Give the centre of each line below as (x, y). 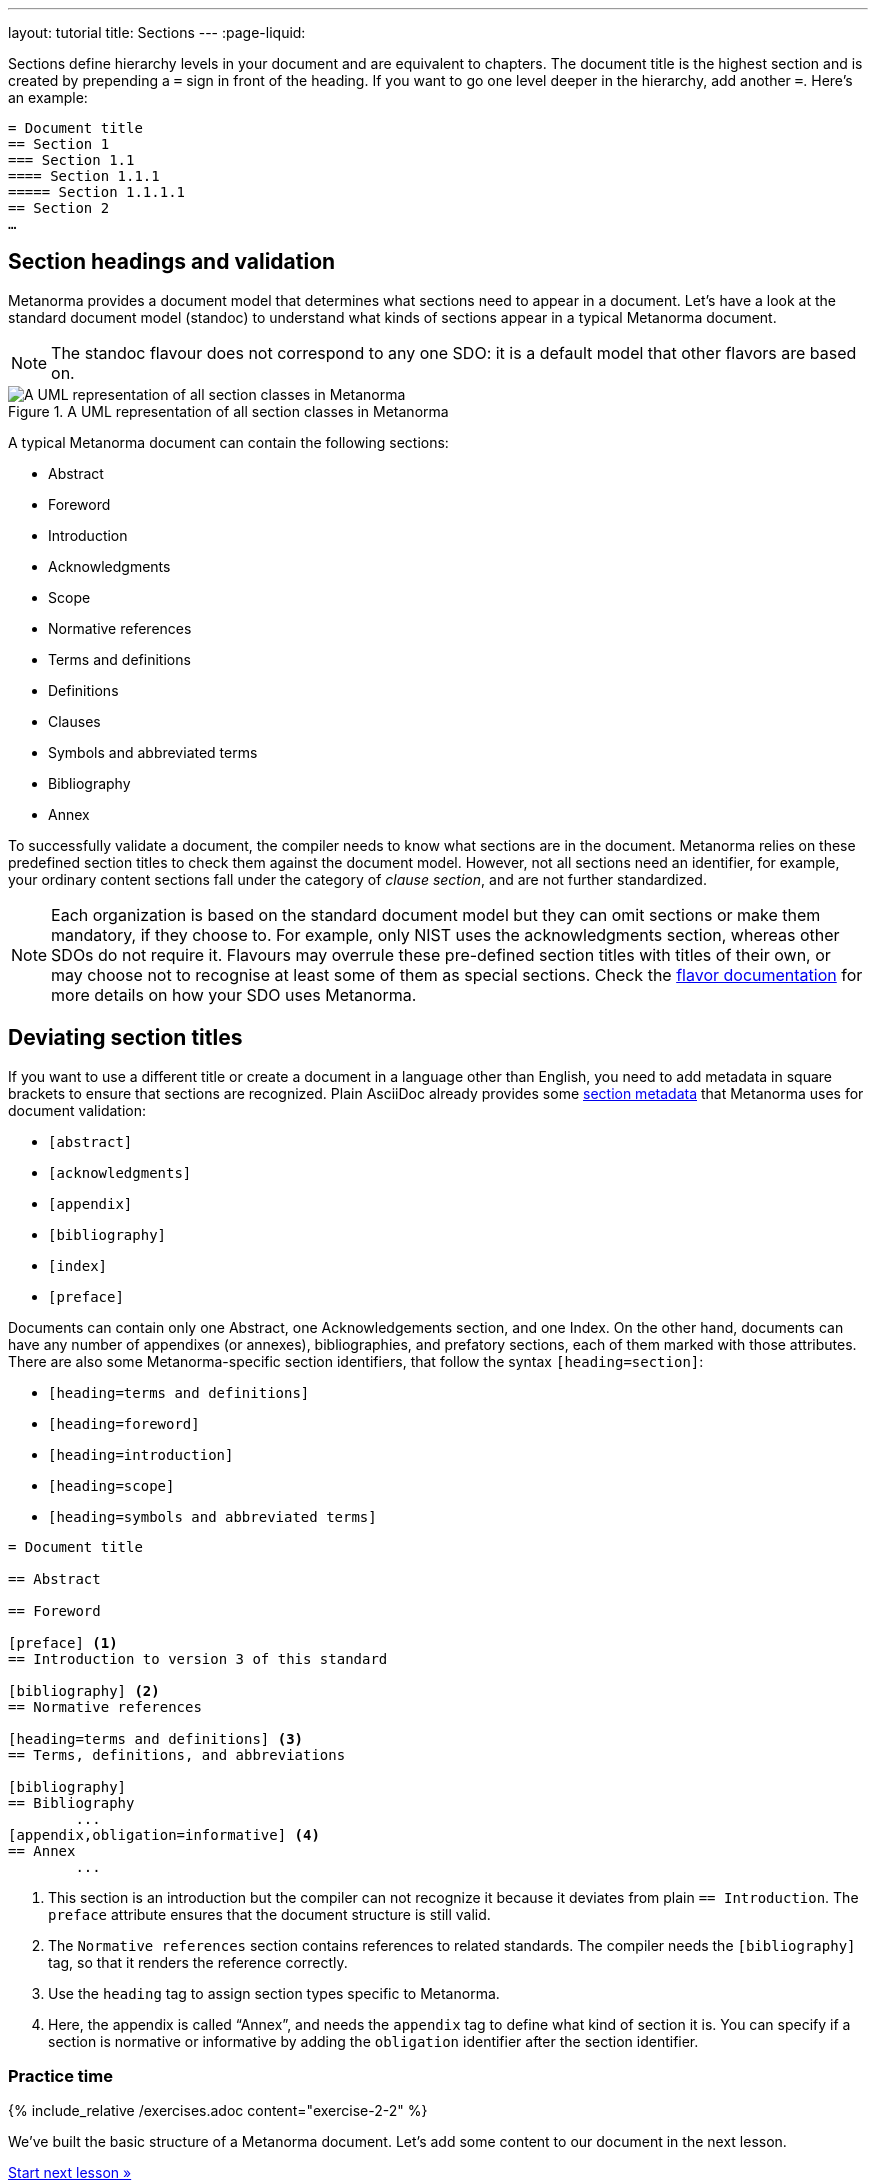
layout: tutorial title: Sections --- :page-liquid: (157, 32)
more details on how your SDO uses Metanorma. (234, 994)
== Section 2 (59, 208)
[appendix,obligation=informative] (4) (164, 1834)
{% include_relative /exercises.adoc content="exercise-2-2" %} (218, 2111)
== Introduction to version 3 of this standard (198, 1658)
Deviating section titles (125, 1038)
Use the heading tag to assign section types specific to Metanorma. (274, 1993)
